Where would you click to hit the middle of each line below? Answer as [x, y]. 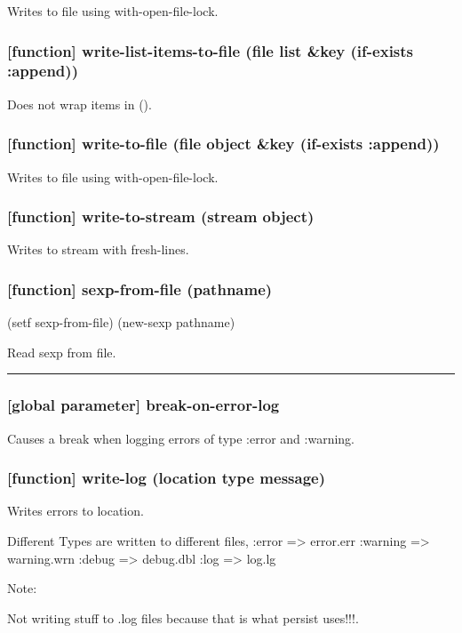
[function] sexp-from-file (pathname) [140, 288]
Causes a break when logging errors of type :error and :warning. [181, 438]
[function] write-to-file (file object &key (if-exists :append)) [223, 144]
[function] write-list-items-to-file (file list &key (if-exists [211, 50]
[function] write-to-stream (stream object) [161, 216]
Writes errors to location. [76, 511]
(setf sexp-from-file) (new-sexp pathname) [121, 322]
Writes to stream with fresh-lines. [98, 249]
